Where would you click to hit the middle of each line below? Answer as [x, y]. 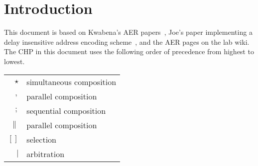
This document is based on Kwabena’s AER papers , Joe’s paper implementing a [128, 32]
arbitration [46, 154]
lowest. [14, 61]
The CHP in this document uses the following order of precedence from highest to [129, 51]
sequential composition [66, 110]
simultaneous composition [71, 82]
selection [41, 139]
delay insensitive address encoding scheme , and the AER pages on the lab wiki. [127, 41]
